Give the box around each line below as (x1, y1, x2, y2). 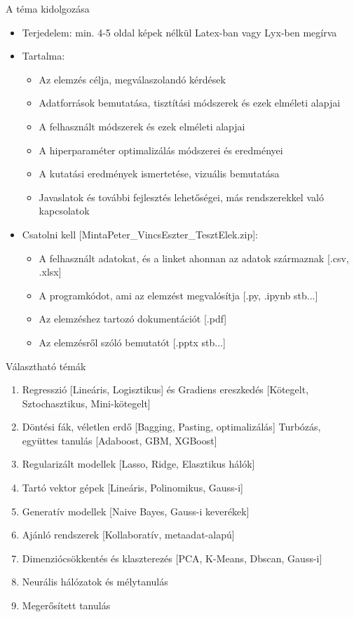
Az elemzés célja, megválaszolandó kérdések (39, 72, 226, 86)
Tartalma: (22, 48, 65, 63)
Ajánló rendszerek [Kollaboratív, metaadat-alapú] (22, 527, 235, 542)
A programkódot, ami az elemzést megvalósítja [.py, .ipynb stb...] (39, 287, 318, 302)
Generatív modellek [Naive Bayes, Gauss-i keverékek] (22, 503, 250, 518)
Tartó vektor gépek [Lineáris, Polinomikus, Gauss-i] (22, 480, 243, 495)
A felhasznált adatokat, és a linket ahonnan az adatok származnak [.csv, (39, 250, 349, 265)
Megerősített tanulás (22, 598, 111, 613)
